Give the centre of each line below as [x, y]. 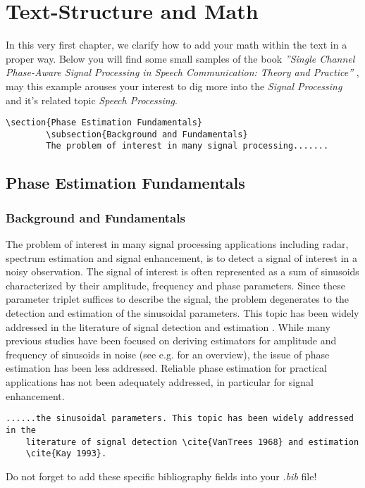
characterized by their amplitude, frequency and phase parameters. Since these [175, 285]
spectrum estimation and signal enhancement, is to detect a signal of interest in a [182, 257]
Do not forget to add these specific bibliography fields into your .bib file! [161, 476]
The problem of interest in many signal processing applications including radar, [177, 244]
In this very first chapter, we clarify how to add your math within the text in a [177, 45]
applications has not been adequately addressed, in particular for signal [160, 382]
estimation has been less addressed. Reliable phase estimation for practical [166, 368]
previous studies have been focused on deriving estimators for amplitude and [171, 340]
